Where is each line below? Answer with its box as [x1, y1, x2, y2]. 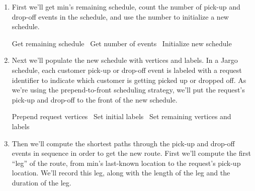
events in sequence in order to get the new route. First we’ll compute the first [12, 148, 251, 158]
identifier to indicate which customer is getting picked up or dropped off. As [12, 74, 246, 85]
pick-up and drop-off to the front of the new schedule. [12, 94, 178, 105]
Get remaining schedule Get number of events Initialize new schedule [12, 38, 232, 48]
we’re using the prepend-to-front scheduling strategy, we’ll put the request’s [12, 84, 245, 95]
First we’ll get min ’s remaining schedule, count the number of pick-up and [12, 2, 240, 12]
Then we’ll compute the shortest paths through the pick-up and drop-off [12, 138, 235, 148]
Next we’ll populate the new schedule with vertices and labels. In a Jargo [12, 55, 238, 65]
